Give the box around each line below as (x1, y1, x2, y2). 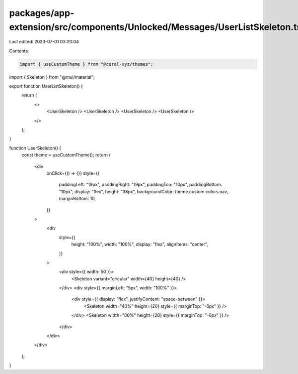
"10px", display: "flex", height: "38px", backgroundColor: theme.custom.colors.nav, (59, 188, 228, 194)
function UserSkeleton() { (9, 145, 62, 151)
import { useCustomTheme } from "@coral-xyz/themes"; (19, 61, 153, 67)
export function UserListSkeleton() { (9, 83, 83, 89)
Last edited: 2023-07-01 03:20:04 (9, 39, 79, 45)
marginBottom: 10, (59, 196, 96, 202)
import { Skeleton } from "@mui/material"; (9, 74, 95, 80)
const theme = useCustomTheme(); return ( (21, 152, 111, 158)
